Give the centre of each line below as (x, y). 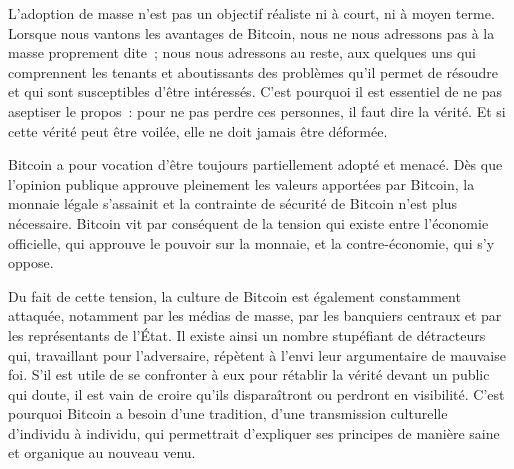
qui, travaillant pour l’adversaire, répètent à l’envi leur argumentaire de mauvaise (257, 354)
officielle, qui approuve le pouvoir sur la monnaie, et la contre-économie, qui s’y (251, 242)
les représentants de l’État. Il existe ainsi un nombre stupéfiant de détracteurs (247, 334)
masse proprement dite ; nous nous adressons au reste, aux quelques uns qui (242, 52)
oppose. (31, 262)
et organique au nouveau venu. (102, 452)
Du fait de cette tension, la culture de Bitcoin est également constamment (234, 295)
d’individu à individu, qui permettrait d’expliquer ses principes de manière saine (254, 432)
